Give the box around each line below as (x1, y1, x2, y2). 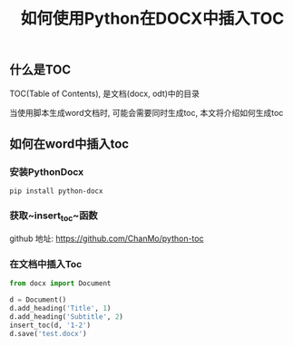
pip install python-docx (9, 187, 103, 196)
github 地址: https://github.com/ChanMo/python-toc (9, 233, 204, 244)
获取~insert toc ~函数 (9, 209, 98, 224)
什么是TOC (9, 62, 72, 78)
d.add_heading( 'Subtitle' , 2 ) (9, 312, 124, 322)
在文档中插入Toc (9, 257, 83, 270)
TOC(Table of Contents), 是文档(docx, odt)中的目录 (9, 88, 200, 99)
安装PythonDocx (9, 165, 84, 178)
